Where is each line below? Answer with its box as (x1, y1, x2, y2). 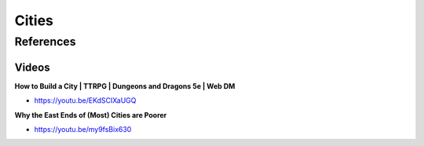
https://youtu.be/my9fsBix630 (34, 124, 132, 133)
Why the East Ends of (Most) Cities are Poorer (14, 110, 167, 119)
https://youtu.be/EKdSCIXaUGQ (34, 96, 137, 105)
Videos (14, 60, 50, 74)
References (14, 35, 76, 49)
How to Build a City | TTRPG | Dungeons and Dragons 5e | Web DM (14, 81, 236, 90)
